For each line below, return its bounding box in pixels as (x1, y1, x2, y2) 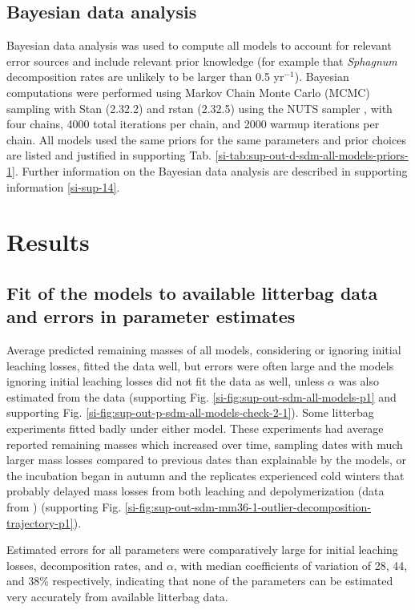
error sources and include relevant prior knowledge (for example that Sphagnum (6, 52, 397, 69)
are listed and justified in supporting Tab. (6, 147, 212, 164)
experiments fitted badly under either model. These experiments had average (6, 420, 384, 437)
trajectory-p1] (6, 514, 74, 531)
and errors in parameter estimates (6, 304, 296, 329)
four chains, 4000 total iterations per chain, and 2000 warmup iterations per (6, 115, 380, 132)
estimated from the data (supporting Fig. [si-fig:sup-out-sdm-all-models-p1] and (6, 388, 397, 405)
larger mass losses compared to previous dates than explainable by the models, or (6, 451, 406, 468)
